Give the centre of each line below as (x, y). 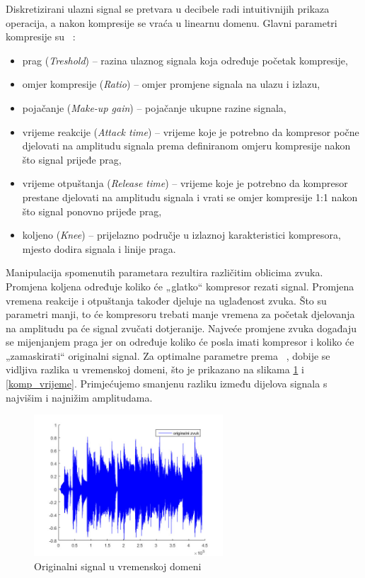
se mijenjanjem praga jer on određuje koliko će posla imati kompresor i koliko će (180, 342)
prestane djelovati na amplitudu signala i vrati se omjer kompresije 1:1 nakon (190, 197)
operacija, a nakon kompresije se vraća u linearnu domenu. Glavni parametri (172, 22)
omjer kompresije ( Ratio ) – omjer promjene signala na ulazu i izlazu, (171, 84)
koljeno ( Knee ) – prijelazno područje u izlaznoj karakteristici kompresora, (181, 235)
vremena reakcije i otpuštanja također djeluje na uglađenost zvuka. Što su (166, 300)
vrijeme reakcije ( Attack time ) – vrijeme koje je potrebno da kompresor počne (191, 131)
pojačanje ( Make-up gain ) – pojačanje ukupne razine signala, (154, 107)
